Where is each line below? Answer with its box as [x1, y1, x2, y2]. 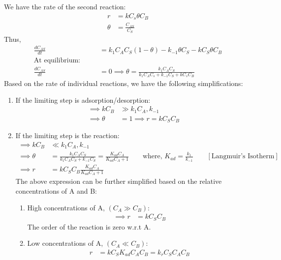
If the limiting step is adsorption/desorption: [15, 94, 151, 105]
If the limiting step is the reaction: [15, 130, 120, 141]
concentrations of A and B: [15, 186, 97, 196]
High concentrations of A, [27, 202, 105, 212]
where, [142, 153, 162, 160]
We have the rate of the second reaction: [4, 1, 126, 11]
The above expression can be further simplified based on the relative [15, 176, 222, 186]
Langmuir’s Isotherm [211, 153, 275, 160]
